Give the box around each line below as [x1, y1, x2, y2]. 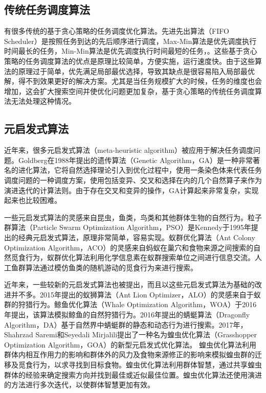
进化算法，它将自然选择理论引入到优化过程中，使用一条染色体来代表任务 [18, 165, 262, 175]
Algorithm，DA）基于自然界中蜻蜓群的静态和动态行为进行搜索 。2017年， [4, 319, 248, 330]
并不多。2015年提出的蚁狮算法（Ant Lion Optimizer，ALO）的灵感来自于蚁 [11, 289, 261, 299]
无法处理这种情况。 [11, 96, 76, 106]
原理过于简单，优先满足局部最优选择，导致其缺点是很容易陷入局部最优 [18, 65, 255, 76]
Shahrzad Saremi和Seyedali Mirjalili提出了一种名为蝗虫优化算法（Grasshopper [4, 329, 257, 340]
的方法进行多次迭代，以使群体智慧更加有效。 [4, 379, 154, 390]
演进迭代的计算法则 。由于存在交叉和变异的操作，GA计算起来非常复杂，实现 [4, 184, 259, 195]
